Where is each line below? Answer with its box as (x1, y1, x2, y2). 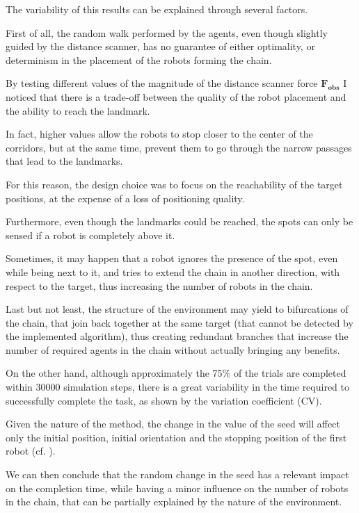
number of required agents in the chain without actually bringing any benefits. (6, 342, 340, 357)
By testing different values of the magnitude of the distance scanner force (6, 76, 318, 90)
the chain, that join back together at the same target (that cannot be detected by (6, 315, 353, 329)
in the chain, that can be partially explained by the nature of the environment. (6, 494, 342, 509)
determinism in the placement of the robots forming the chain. (6, 52, 272, 67)
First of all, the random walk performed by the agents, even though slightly (6, 25, 328, 40)
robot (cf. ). (6, 443, 56, 458)
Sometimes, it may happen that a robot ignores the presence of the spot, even (6, 251, 338, 266)
